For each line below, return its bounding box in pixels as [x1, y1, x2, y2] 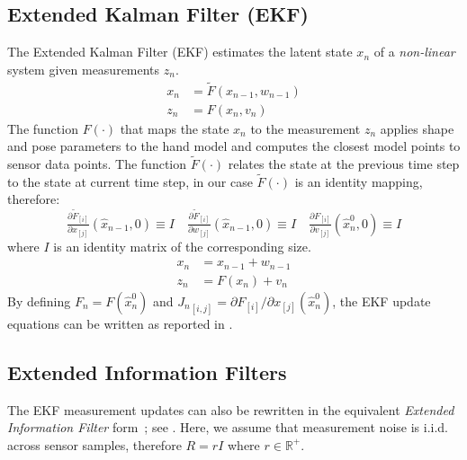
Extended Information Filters [7, 358, 287, 385]
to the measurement [250, 119, 361, 137]
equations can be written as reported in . [7, 314, 233, 332]
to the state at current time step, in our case [7, 172, 253, 190]
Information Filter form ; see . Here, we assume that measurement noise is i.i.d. [7, 418, 448, 437]
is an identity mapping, [294, 172, 423, 190]
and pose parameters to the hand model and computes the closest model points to [7, 137, 461, 155]
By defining [7, 291, 71, 310]
